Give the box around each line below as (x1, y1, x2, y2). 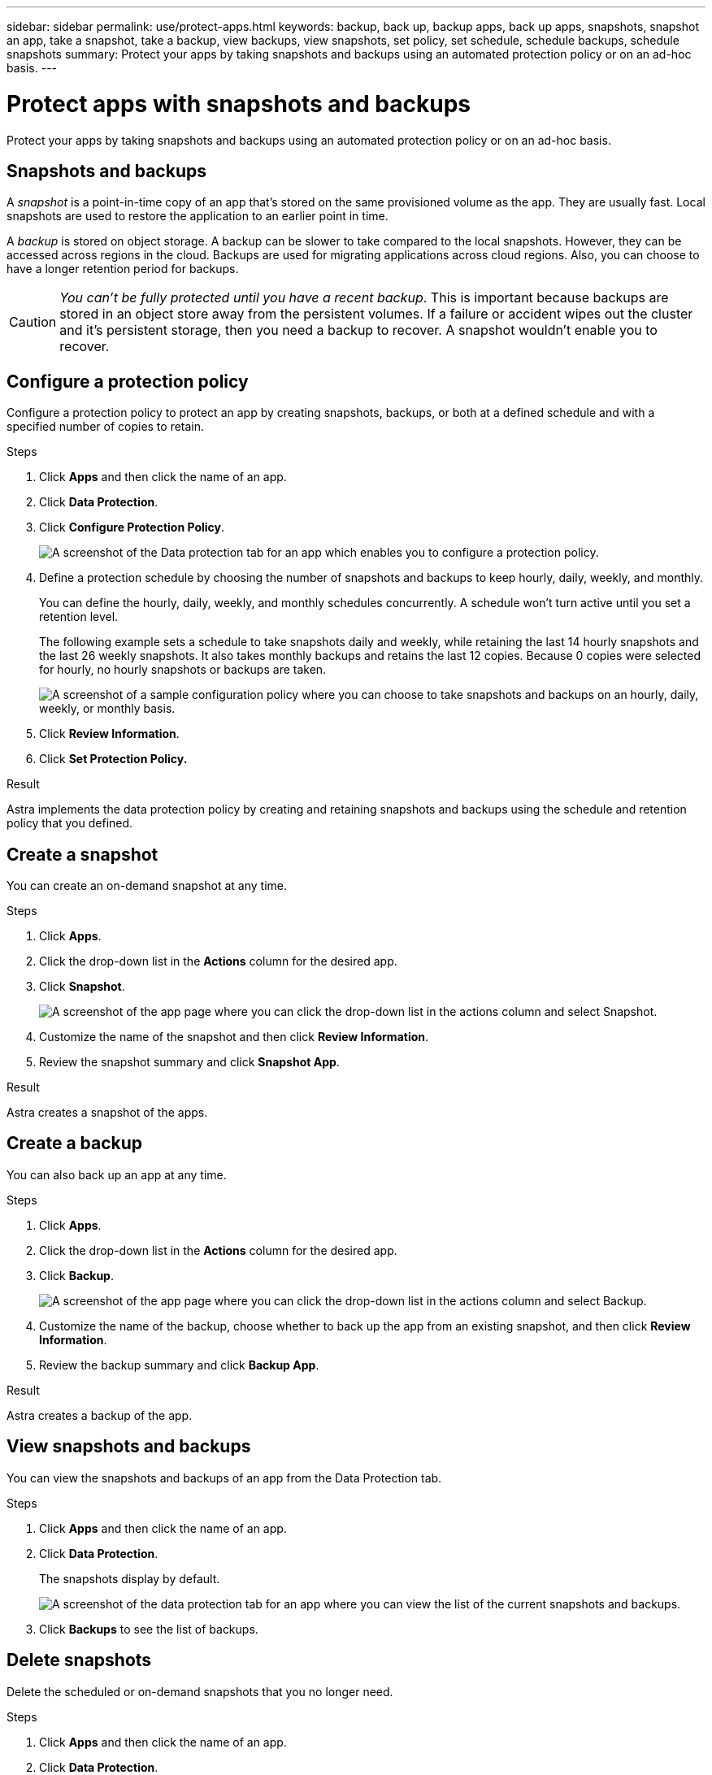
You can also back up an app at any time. (7, 1167, 227, 1182)
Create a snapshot (7, 844, 158, 865)
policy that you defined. (7, 816, 133, 831)
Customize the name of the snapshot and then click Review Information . (39, 1030, 429, 1044)
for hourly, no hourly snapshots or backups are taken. (39, 662, 327, 677)
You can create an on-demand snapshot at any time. (7, 879, 288, 893)
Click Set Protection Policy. (39, 752, 188, 766)
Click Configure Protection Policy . (39, 520, 225, 535)
